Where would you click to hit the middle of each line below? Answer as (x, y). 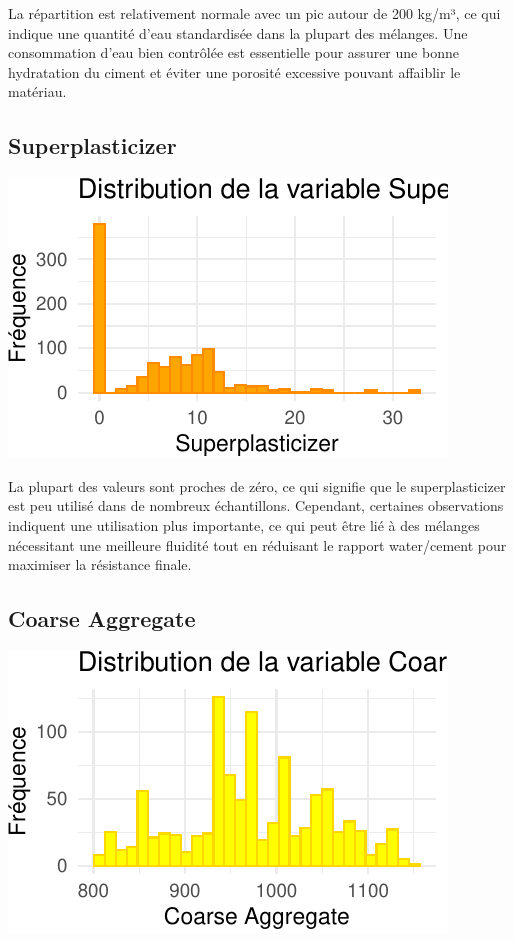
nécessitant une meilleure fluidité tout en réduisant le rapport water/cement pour (257, 544)
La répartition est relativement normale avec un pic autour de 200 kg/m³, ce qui (254, 13)
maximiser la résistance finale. (100, 564)
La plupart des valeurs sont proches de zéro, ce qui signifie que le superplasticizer (257, 485)
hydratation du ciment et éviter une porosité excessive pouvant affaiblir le (234, 71)
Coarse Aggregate (102, 618)
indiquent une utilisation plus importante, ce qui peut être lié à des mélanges (244, 524)
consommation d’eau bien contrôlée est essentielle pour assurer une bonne (233, 52)
